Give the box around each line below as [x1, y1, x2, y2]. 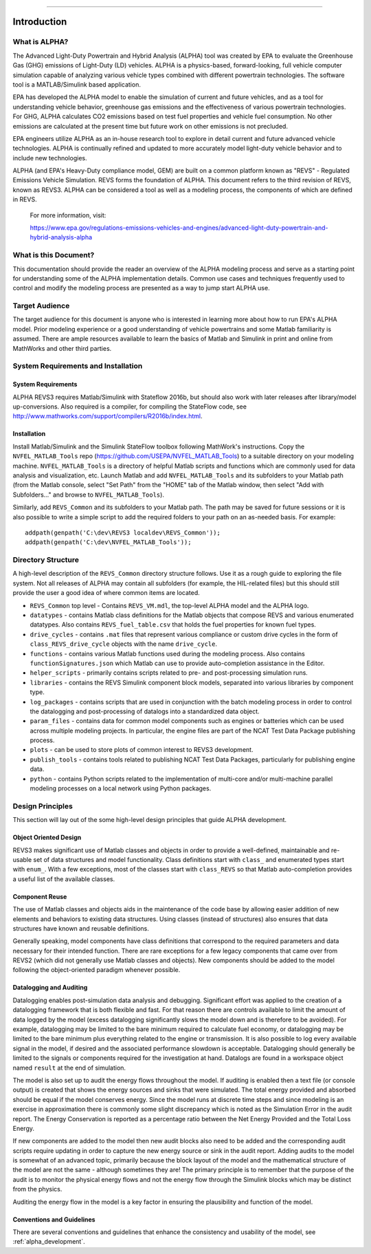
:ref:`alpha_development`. [12, 1237, 85, 1246]
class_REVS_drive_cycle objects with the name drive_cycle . [30, 640, 218, 648]
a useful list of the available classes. [12, 874, 115, 883]
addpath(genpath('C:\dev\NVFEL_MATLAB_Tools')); [25, 539, 192, 546]
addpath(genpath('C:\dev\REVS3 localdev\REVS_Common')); [25, 528, 221, 537]
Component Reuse [12, 892, 67, 900]
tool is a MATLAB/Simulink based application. [12, 80, 141, 89]
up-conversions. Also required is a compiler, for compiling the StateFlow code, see [12, 402, 247, 411]
